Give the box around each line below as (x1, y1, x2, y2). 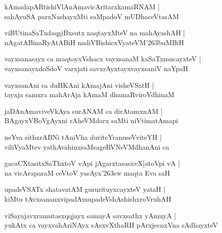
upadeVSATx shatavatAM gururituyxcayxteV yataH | (4, 184, 166, 194)
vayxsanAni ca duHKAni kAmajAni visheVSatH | (4, 79, 154, 90)
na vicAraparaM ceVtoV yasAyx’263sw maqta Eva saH (4, 167, 170, 178)
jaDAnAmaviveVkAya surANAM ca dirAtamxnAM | (4, 105, 163, 116)
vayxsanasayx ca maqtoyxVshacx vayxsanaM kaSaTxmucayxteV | (4, 53, 201, 64)
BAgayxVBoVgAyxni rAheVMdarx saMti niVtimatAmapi (4, 115, 178, 126)
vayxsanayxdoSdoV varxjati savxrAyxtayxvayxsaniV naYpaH (4, 63, 189, 73)
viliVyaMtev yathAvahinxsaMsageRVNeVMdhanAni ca (4, 141, 169, 152)
